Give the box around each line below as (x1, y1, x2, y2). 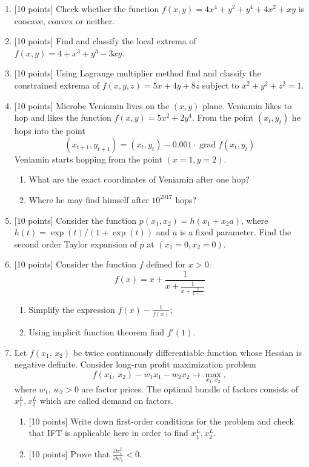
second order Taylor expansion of (14, 237, 137, 250)
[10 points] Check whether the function (14, 2, 159, 15)
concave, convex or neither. (14, 14, 115, 27)
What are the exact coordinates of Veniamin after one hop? (28, 173, 250, 186)
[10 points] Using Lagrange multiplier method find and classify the (14, 67, 261, 79)
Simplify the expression (28, 303, 115, 315)
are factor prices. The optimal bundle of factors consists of (81, 382, 299, 395)
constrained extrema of (14, 78, 99, 91)
